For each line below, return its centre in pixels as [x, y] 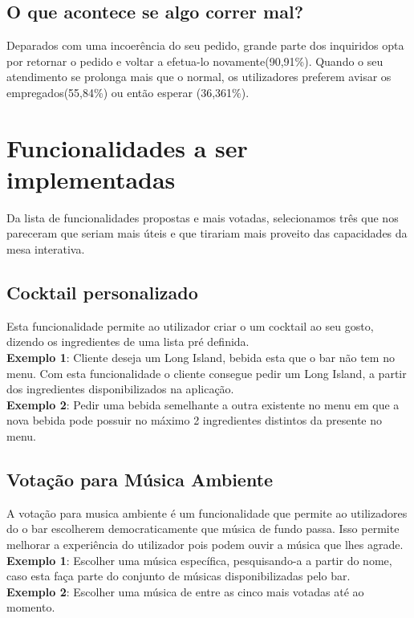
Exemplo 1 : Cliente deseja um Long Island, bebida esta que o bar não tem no [201, 358]
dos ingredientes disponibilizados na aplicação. [120, 389]
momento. [31, 607]
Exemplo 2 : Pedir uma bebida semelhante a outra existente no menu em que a [203, 404]
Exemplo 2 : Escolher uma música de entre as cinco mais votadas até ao [185, 591]
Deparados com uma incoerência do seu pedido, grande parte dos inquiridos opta [205, 45]
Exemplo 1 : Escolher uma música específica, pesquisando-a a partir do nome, [199, 560]
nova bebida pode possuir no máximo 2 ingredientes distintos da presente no [195, 420]
